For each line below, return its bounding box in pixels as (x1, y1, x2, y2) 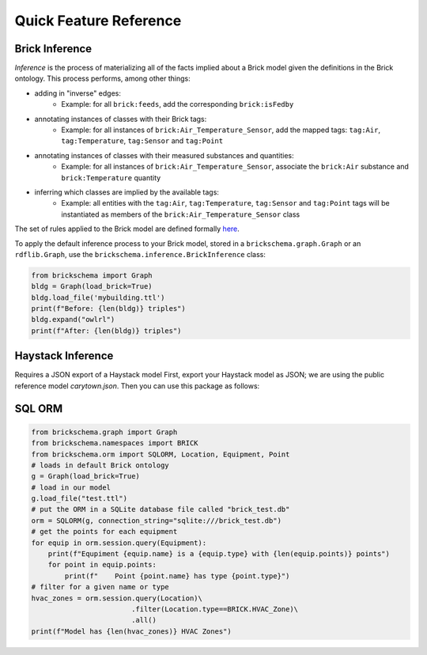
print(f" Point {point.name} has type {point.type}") (64, 571, 290, 581)
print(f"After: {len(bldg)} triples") (31, 326, 182, 335)
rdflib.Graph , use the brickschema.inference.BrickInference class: (14, 249, 266, 259)
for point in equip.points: (47, 560, 157, 570)
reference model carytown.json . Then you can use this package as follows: (14, 381, 260, 391)
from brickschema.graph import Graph (31, 427, 178, 437)
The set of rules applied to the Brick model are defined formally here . (14, 224, 240, 233)
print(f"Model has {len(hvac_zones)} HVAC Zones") (31, 627, 232, 636)
